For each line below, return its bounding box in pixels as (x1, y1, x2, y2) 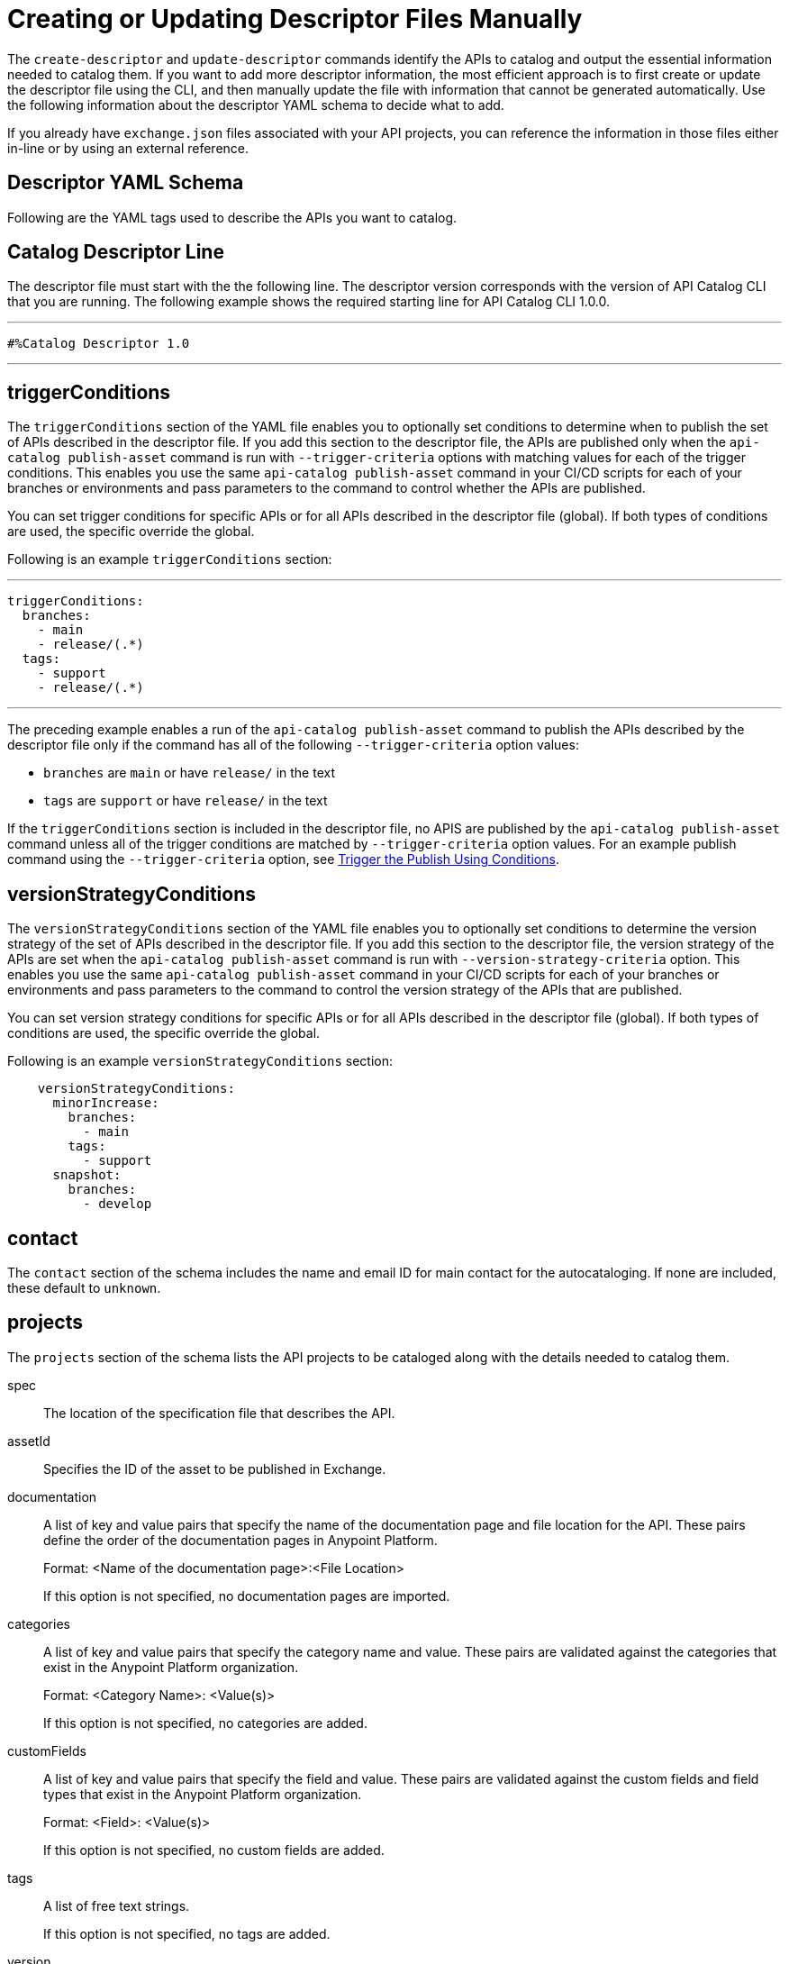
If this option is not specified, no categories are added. (43, 1714, 367, 1731)
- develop (83, 1196, 152, 1212)
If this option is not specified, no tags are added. (43, 1925, 331, 1941)
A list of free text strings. (43, 1897, 190, 1914)
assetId (7, 1432, 50, 1449)
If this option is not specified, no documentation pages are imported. (43, 1587, 450, 1604)
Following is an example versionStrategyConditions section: (7, 1053, 394, 1069)
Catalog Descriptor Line (7, 241, 224, 264)
